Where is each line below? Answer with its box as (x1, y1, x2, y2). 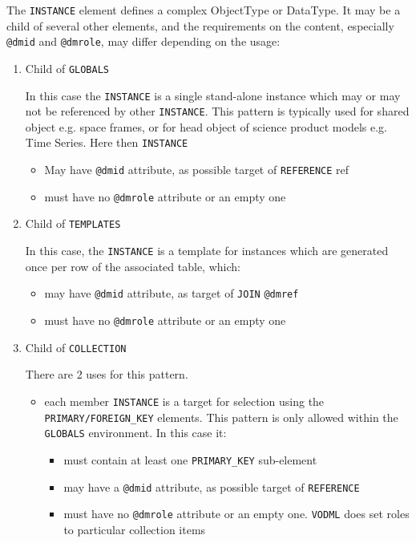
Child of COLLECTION (25, 338, 127, 355)
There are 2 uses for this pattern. (25, 366, 188, 383)
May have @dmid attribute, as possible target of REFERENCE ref (44, 161, 349, 178)
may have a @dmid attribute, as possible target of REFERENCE (63, 478, 360, 495)
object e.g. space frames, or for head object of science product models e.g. (25, 118, 387, 135)
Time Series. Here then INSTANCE (25, 134, 188, 151)
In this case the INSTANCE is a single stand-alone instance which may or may (25, 87, 401, 103)
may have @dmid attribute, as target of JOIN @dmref (44, 285, 299, 302)
